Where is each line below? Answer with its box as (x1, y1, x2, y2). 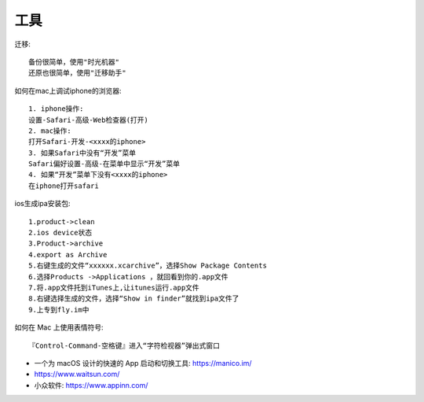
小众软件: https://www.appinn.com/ (34, 380, 148, 389)
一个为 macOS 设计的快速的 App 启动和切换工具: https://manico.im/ (34, 358, 252, 367)
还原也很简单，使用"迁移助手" (28, 68, 126, 78)
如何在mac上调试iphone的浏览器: (14, 86, 122, 95)
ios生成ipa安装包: (14, 199, 71, 208)
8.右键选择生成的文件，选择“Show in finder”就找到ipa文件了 (28, 294, 239, 303)
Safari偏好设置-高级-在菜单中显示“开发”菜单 (28, 160, 181, 168)
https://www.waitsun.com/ (34, 370, 120, 379)
